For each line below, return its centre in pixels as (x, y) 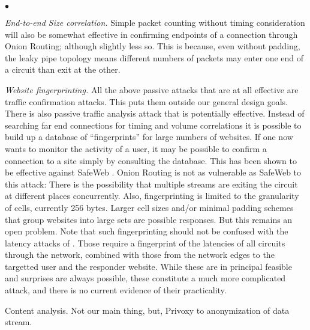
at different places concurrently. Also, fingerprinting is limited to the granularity (152, 196)
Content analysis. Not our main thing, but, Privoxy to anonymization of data (147, 310)
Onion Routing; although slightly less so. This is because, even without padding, (153, 46)
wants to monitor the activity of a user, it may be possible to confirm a (136, 148)
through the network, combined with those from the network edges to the (140, 255)
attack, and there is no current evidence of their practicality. (116, 290)
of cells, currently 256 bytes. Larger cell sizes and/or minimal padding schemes (149, 207)
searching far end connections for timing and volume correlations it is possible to (153, 125)
